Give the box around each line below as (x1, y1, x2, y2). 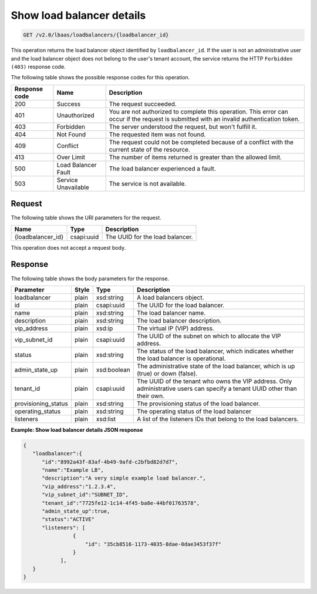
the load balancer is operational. (137, 354, 226, 363)
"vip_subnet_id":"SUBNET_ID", (42, 491, 129, 498)
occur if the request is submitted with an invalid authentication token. (109, 115, 300, 123)
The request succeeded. (109, 100, 177, 108)
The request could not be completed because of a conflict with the (109, 138, 294, 146)
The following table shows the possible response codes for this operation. (11, 74, 190, 81)
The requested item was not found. (109, 130, 206, 138)
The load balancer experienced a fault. (109, 165, 217, 173)
